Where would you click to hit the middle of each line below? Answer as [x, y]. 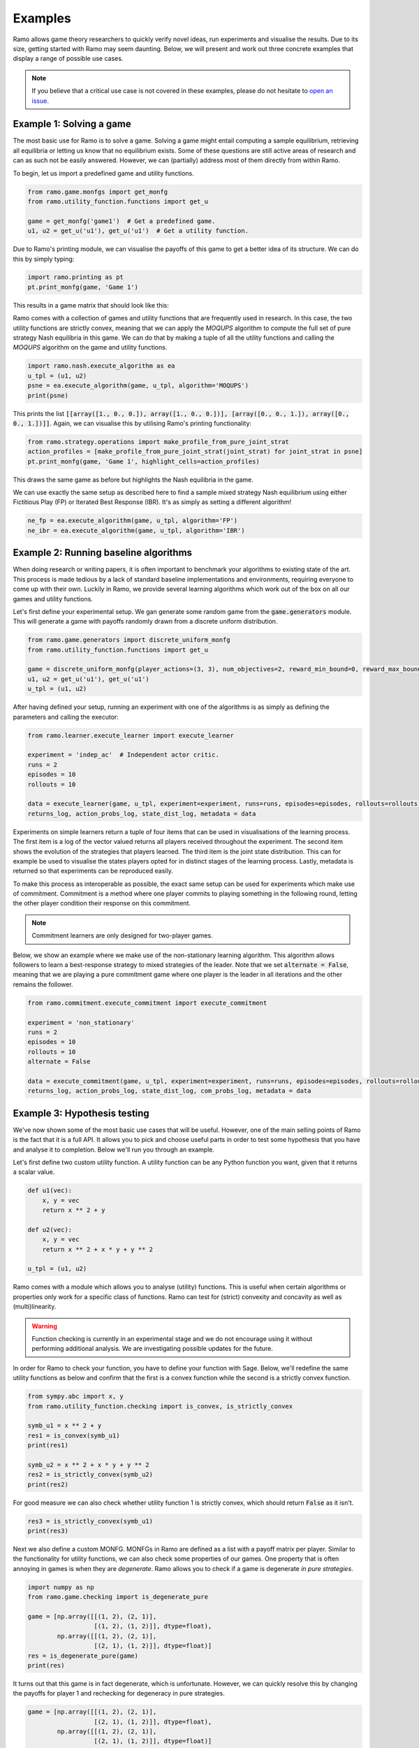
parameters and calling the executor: [66, 717]
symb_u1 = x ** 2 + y [65, 1426]
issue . [40, 101]
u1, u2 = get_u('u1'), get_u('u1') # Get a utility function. [138, 231]
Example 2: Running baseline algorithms [102, 553]
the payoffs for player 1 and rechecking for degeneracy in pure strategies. [119, 1693]
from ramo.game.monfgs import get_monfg [97, 192]
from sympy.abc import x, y [75, 1396]
